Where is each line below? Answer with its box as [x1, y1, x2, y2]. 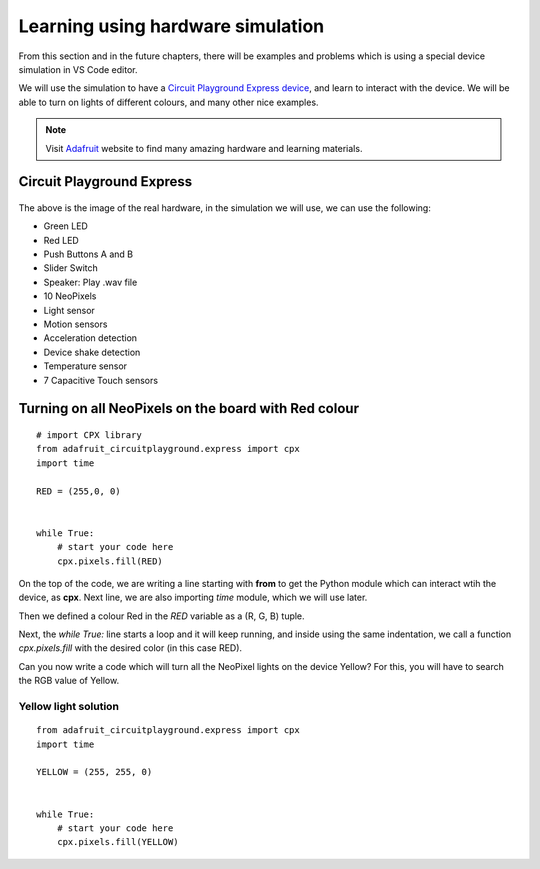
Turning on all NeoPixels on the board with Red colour [18, 400, 360, 417]
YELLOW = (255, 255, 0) [36, 766, 153, 778]
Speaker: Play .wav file [43, 276, 138, 288]
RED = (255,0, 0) [36, 485, 121, 497]
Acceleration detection [43, 332, 138, 344]
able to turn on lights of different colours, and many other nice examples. [18, 96, 319, 108]
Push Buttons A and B [43, 248, 134, 260]
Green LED [43, 220, 89, 232]
